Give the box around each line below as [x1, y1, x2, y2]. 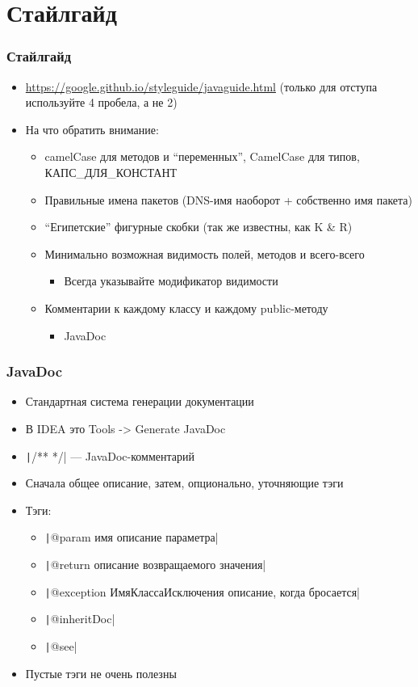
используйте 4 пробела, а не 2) [25, 94, 178, 111]
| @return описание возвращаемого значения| [44, 556, 266, 573]
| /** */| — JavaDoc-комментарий [25, 447, 194, 464]
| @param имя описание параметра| [44, 529, 219, 546]
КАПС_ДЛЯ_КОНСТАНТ [44, 163, 178, 180]
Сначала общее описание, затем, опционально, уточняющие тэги [25, 474, 344, 491]
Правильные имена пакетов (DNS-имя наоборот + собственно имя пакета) [44, 191, 413, 208]
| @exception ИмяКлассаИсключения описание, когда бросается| [44, 583, 360, 600]
